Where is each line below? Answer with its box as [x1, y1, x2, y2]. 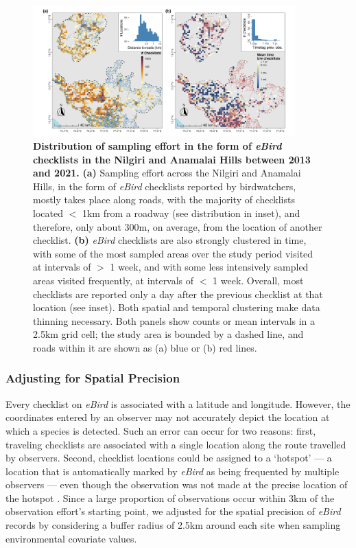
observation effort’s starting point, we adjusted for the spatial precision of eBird [5, 504, 341, 518]
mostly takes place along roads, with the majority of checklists [33, 192, 295, 207]
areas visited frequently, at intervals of [33, 273, 194, 287]
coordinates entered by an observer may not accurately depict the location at [5, 410, 330, 424]
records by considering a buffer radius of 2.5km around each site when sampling [5, 518, 341, 532]
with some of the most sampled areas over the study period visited [33, 246, 313, 260]
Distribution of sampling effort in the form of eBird [33, 139, 282, 153]
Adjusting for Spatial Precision [5, 369, 180, 387]
